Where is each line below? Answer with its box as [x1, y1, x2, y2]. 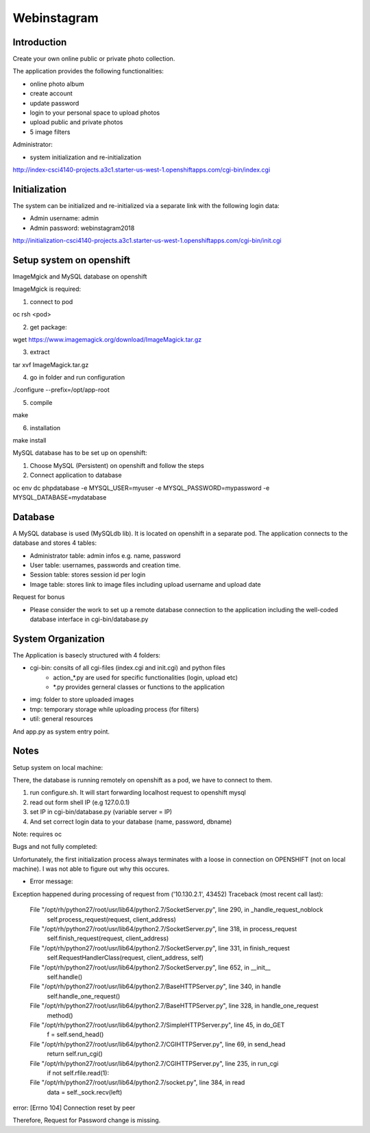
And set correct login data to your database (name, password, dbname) [29, 817, 232, 826]
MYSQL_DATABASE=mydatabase [12, 493, 107, 501]
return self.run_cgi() [47, 1050, 103, 1058]
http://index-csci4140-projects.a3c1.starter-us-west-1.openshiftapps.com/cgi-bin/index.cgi [12, 165, 271, 174]
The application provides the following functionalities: [12, 67, 164, 75]
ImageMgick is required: [12, 285, 82, 293]
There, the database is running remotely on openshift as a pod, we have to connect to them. [12, 775, 273, 784]
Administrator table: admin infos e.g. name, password [29, 551, 181, 559]
